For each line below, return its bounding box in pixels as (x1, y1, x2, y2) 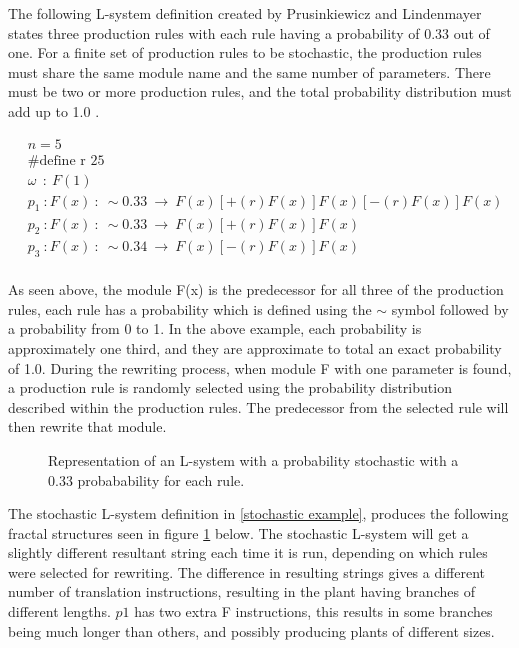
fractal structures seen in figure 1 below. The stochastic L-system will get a (8, 522, 469, 543)
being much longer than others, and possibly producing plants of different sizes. (8, 620, 495, 641)
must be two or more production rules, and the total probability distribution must (8, 81, 512, 102)
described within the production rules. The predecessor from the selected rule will (8, 396, 509, 417)
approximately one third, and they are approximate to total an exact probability (8, 337, 502, 358)
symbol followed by (391, 298, 509, 319)
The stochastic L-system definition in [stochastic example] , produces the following (8, 503, 509, 524)
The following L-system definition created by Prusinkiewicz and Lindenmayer (8, 3, 482, 23)
